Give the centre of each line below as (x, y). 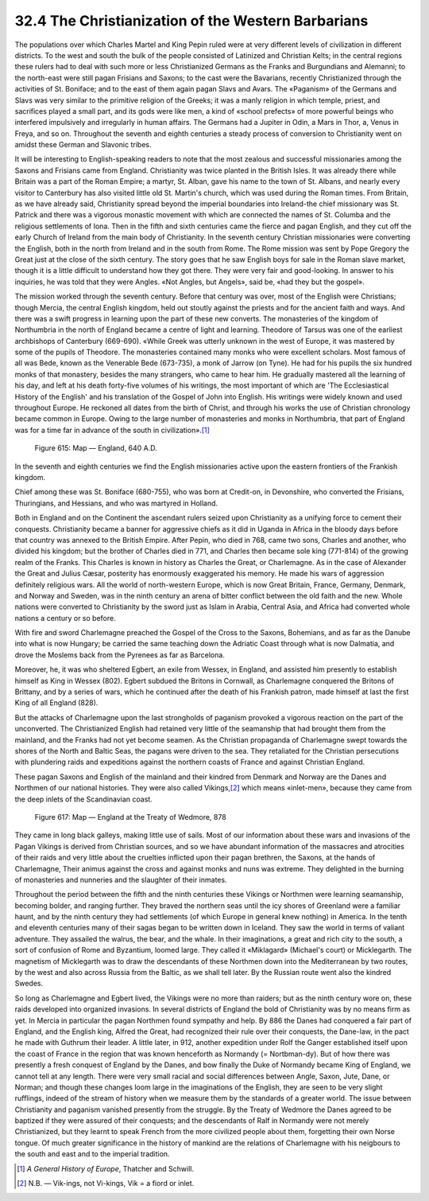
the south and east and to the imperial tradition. (92, 1154)
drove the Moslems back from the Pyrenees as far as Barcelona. (120, 655)
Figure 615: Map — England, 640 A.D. (96, 448)
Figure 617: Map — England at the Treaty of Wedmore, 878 (130, 817)
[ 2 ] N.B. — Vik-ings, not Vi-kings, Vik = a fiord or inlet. (106, 1183)
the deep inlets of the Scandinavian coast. (83, 799)
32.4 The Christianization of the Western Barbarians (191, 21)
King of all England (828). (56, 703)
